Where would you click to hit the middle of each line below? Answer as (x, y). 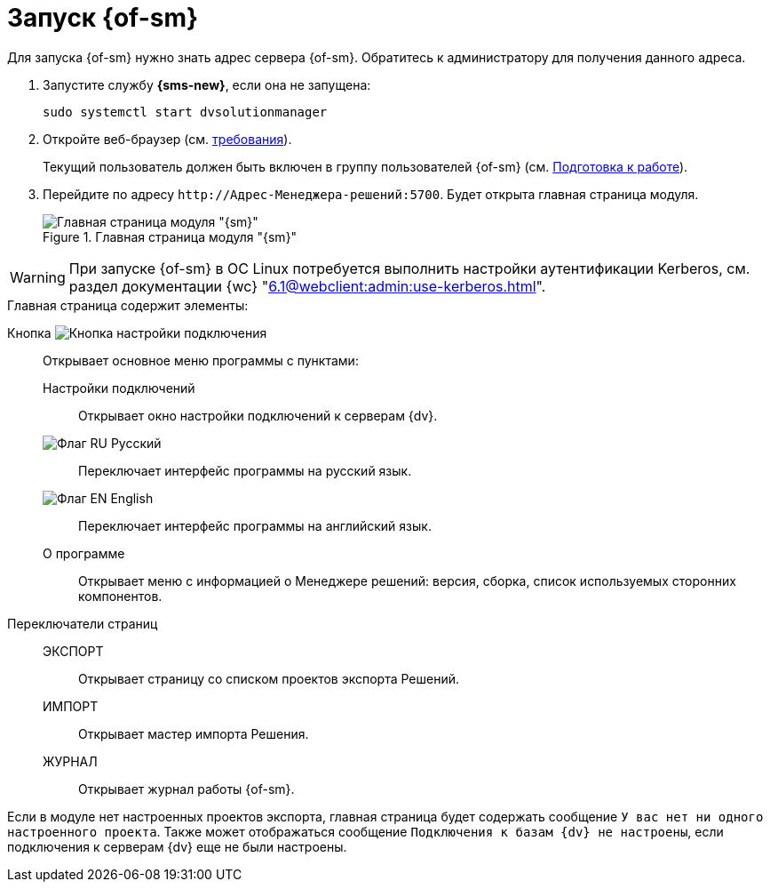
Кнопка (29, 332)
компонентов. (120, 596)
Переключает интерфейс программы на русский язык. (245, 470)
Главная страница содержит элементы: (128, 305)
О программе (84, 553)
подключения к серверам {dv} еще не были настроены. (177, 846)
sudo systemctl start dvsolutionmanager (185, 112)
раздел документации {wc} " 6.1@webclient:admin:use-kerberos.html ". (307, 286)
